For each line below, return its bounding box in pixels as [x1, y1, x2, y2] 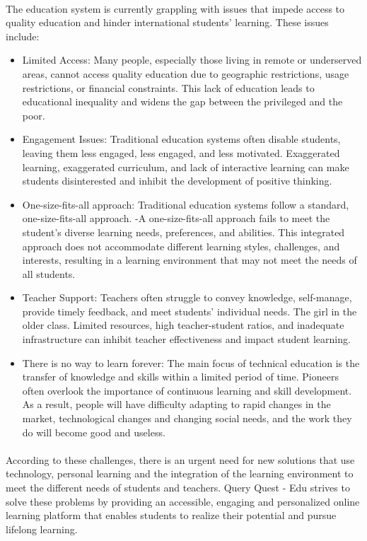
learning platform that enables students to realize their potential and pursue [6, 508, 337, 523]
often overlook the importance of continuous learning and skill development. [22, 383, 352, 397]
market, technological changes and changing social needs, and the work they [22, 411, 352, 426]
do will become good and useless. [22, 424, 165, 439]
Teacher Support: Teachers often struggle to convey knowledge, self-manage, [22, 290, 352, 305]
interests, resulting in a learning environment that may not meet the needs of [22, 252, 357, 267]
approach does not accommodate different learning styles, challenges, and [22, 238, 340, 253]
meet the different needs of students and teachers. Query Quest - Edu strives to [6, 480, 350, 494]
